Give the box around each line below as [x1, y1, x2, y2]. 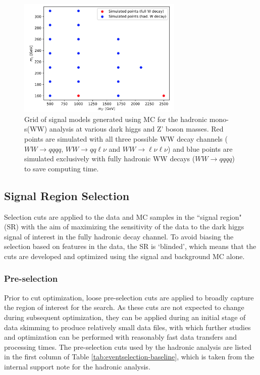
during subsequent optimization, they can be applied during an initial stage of [4, 311, 246, 322]
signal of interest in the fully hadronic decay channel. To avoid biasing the [4, 231, 234, 241]
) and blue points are [168, 143, 233, 154]
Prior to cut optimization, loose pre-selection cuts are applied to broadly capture [4, 292, 254, 302]
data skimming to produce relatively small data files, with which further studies [4, 322, 251, 332]
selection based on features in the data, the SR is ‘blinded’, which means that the [4, 241, 256, 252]
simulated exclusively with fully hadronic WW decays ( [24, 153, 195, 164]
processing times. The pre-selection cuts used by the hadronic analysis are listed [4, 341, 252, 352]
